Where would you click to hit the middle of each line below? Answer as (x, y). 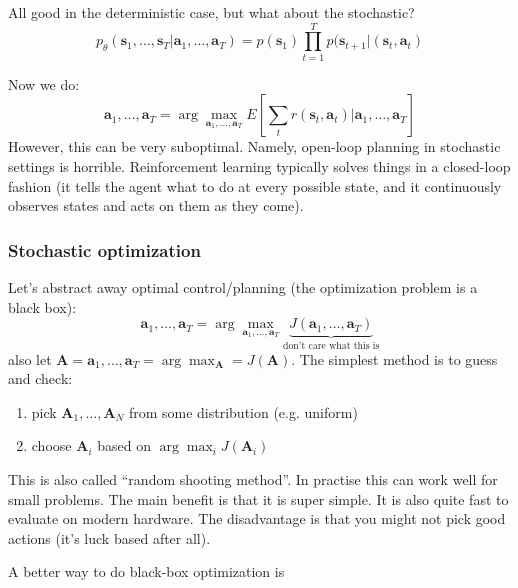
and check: (40, 378)
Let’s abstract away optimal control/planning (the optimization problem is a (243, 286)
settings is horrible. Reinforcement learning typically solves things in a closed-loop (259, 165)
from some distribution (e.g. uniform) (243, 411)
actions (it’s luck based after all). (109, 537)
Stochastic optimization (104, 249)
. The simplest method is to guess (394, 358)
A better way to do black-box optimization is (146, 571)
